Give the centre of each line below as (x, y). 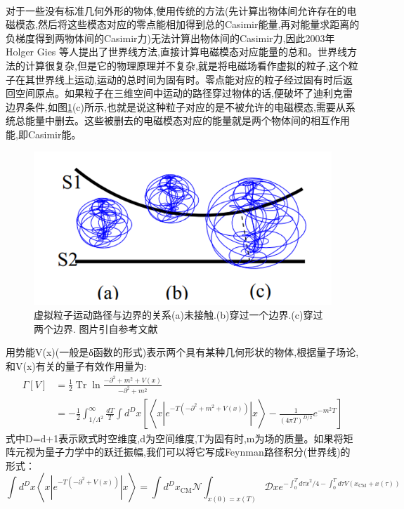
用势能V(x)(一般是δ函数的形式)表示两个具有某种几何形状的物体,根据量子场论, (182, 352)
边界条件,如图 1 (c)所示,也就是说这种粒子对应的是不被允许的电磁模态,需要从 (176, 106)
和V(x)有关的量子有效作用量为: (76, 366)
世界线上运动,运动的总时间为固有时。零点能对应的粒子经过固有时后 (189, 79)
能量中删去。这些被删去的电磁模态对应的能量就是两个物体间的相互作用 (187, 120)
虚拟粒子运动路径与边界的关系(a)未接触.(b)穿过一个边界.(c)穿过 (178, 315)
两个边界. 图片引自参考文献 (96, 328)
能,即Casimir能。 (44, 134)
